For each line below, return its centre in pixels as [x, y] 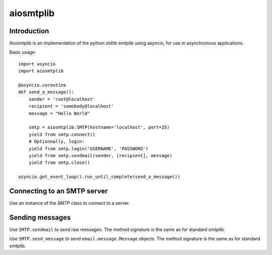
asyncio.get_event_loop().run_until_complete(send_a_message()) [99, 177]
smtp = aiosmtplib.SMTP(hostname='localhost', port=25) [99, 127]
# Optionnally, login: [57, 142]
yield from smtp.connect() [62, 134]
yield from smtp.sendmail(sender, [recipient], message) [100, 155]
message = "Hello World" [59, 113]
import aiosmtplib [41, 71]
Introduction [29, 31]
